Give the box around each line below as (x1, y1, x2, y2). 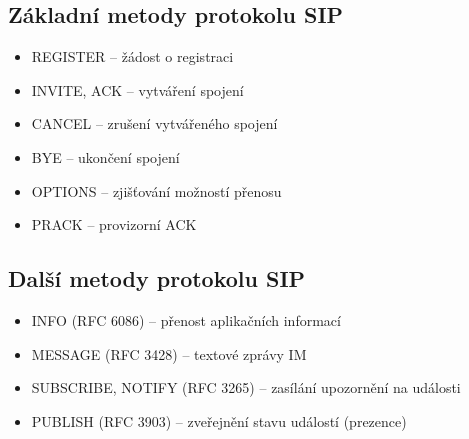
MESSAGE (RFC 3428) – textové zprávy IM (31, 343, 307, 364)
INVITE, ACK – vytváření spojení (31, 79, 244, 100)
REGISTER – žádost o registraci (31, 46, 234, 67)
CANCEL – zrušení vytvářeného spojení (31, 113, 278, 134)
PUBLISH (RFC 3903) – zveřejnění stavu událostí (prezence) (31, 410, 407, 431)
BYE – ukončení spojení (31, 146, 180, 167)
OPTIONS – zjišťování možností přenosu (31, 180, 282, 201)
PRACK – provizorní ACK (31, 214, 197, 235)
